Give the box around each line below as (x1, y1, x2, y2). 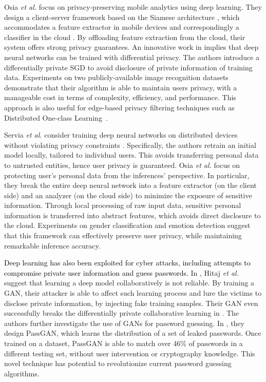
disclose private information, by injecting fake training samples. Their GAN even (4, 297, 258, 308)
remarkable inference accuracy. (4, 240, 101, 251)
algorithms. (4, 368, 40, 378)
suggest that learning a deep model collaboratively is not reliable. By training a (4, 277, 255, 288)
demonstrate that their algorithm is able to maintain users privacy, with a (4, 82, 237, 92)
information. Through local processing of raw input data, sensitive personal (4, 200, 241, 211)
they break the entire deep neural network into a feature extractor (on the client (4, 180, 257, 190)
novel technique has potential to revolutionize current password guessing (4, 358, 232, 369)
